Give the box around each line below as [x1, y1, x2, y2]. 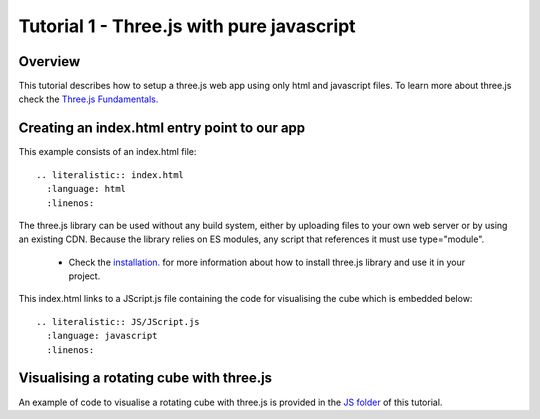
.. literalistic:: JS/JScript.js [36, 316, 200, 327]
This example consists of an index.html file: [18, 146, 197, 158]
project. [68, 270, 101, 282]
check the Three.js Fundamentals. [18, 93, 159, 105]
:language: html [46, 183, 127, 195]
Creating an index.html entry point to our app [18, 120, 306, 137]
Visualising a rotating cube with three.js [18, 370, 273, 387]
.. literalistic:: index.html [36, 169, 185, 180]
